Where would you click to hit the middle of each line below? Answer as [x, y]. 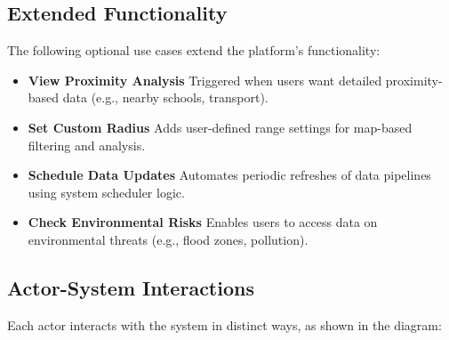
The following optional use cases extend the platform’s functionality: [194, 50]
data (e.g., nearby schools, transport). [165, 97]
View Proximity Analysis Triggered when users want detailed [205, 80]
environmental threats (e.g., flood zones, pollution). [168, 239]
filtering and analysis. [87, 145]
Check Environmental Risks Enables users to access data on [203, 222]
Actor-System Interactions [131, 287]
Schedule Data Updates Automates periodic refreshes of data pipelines [229, 175]
